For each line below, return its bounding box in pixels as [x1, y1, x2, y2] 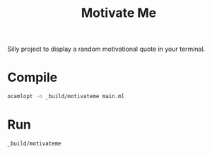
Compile [7, 69, 58, 85]
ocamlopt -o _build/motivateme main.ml [7, 93, 125, 100]
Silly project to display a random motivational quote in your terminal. [7, 45, 206, 54]
